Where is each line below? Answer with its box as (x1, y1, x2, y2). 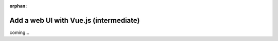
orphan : (9, 3, 27, 9)
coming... (9, 29, 30, 35)
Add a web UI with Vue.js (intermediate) (9, 16, 140, 25)
